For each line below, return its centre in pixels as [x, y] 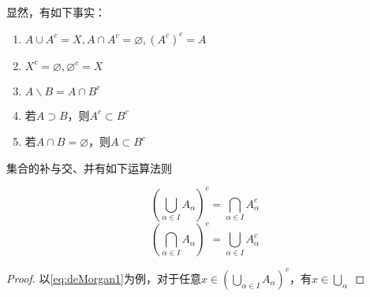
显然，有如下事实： [56, 12]
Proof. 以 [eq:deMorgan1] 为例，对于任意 [104, 278]
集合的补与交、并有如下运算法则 [89, 167]
